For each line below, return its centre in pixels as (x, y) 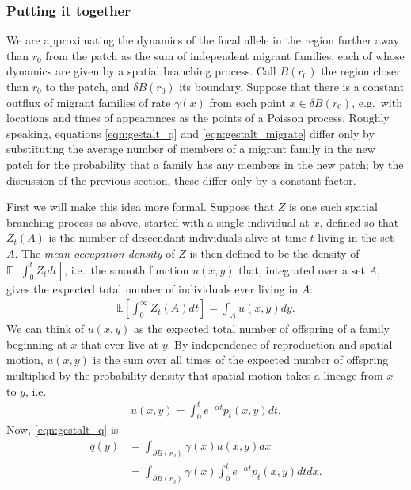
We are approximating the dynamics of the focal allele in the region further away (203, 40)
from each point (248, 102)
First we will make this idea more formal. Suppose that (141, 207)
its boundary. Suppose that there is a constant (292, 86)
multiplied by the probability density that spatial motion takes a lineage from (195, 375)
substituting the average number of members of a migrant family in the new (191, 149)
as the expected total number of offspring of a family (261, 329)
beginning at (37, 344)
